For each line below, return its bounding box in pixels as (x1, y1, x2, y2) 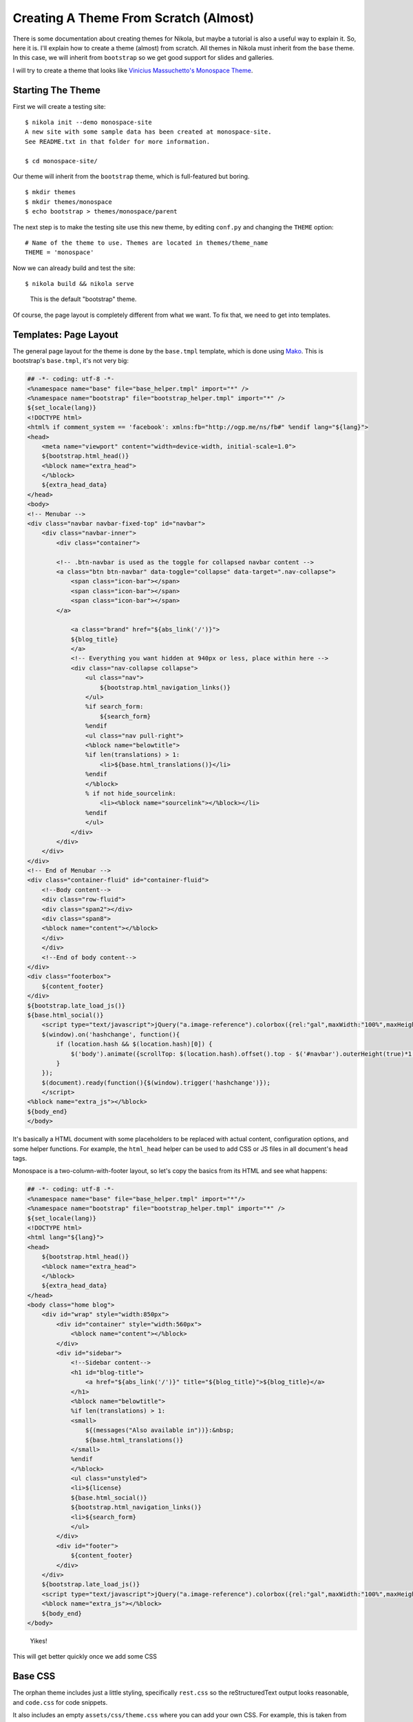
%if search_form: (85, 703, 144, 711)
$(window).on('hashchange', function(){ (41, 1030, 180, 1038)
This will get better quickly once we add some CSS (12, 1652, 158, 1661)
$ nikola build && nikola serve (25, 280, 134, 288)
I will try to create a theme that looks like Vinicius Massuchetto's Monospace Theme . (12, 66, 253, 74)
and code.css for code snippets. (12, 1698, 108, 1706)
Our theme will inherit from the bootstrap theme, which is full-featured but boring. (12, 172, 250, 180)
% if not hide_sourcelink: (85, 789, 177, 797)
